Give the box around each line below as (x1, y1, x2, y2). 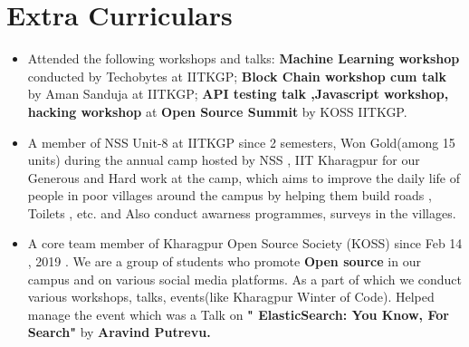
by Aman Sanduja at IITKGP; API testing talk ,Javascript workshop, (27, 84, 449, 103)
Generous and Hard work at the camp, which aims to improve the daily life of (27, 168, 460, 187)
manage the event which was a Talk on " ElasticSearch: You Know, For (27, 304, 449, 323)
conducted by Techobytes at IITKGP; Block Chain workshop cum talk (27, 66, 446, 85)
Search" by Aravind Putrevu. (27, 323, 211, 342)
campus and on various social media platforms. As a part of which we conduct (27, 269, 463, 288)
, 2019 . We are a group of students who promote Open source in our (27, 252, 421, 271)
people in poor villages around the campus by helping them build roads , (27, 186, 432, 205)
